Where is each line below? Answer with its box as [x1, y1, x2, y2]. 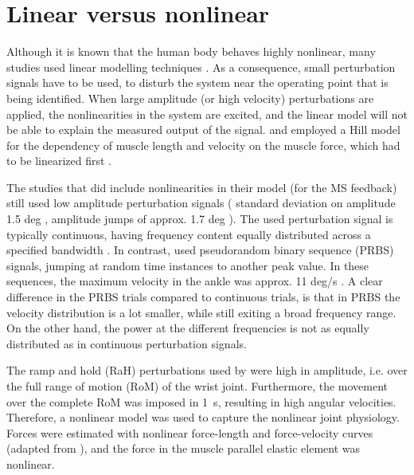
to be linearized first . [6, 152, 112, 169]
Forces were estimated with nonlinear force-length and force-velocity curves [6, 424, 373, 441]
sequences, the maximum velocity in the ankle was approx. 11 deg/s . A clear [6, 273, 383, 289]
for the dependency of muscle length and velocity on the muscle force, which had [6, 136, 400, 153]
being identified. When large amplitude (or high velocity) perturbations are [6, 89, 374, 106]
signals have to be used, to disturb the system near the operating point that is [6, 74, 389, 91]
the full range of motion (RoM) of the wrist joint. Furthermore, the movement [6, 378, 389, 394]
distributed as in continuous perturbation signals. [6, 335, 247, 351]
